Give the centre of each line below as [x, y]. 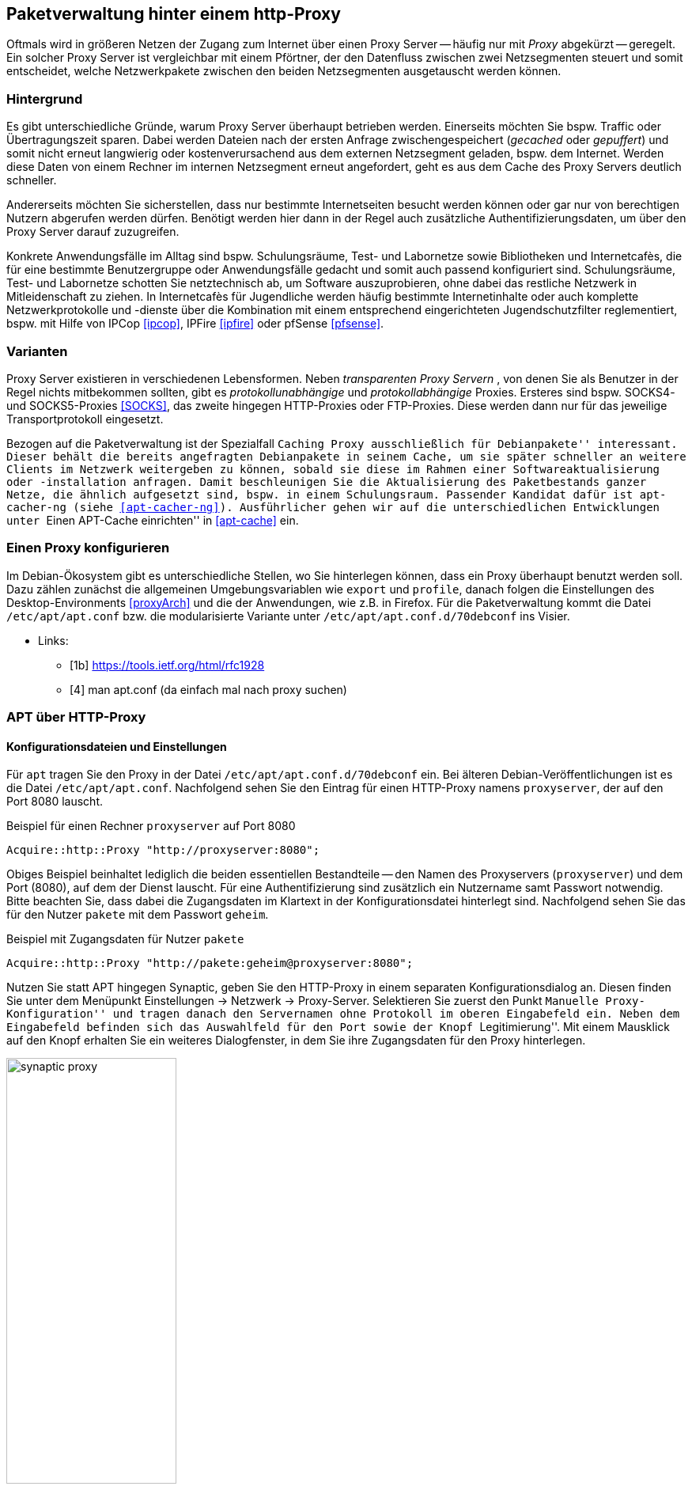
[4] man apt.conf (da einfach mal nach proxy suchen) [208, 689]
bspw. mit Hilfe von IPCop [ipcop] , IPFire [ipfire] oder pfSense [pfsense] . [195, 324]
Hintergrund [45, 99]
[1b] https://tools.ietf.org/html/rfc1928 [167, 665]
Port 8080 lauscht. [55, 802]
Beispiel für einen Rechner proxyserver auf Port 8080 [151, 826]
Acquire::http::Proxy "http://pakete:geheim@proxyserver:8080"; [210, 963]
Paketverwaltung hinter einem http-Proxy [174, 14]
